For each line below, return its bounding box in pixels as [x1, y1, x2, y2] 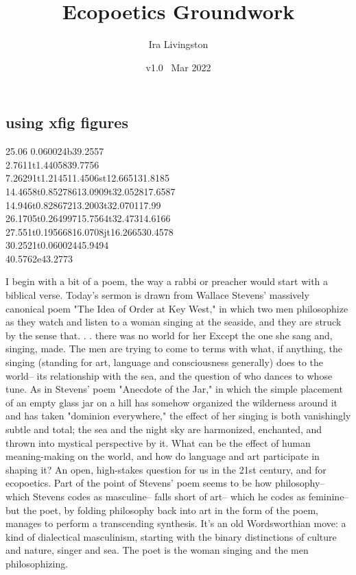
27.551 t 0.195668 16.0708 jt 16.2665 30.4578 [5, 224, 174, 238]
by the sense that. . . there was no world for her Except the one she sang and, [5, 328, 333, 342]
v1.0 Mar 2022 [145, 60, 211, 74]
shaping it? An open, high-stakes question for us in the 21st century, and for [5, 462, 327, 476]
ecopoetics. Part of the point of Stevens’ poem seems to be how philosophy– [5, 476, 325, 490]
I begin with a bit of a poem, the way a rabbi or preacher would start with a [5, 274, 329, 289]
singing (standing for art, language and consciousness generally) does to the [5, 355, 324, 369]
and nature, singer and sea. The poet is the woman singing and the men [5, 543, 309, 557]
